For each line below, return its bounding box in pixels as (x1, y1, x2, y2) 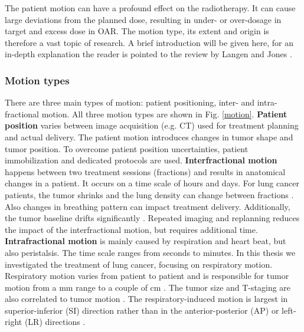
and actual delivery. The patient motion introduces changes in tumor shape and (5, 130, 293, 143)
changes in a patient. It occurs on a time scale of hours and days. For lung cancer (5, 177, 299, 189)
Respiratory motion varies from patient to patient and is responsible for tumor (5, 269, 289, 282)
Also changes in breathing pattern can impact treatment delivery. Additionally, (5, 200, 290, 212)
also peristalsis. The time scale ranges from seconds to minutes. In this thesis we (5, 246, 296, 258)
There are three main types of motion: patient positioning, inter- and (5, 96, 255, 109)
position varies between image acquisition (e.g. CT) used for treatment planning (5, 119, 299, 132)
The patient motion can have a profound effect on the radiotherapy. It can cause (5, 2, 296, 14)
